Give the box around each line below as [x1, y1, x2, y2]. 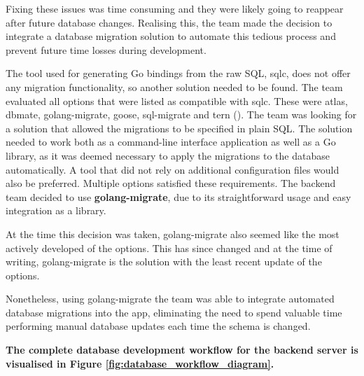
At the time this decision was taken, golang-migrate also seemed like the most [6, 226, 339, 241]
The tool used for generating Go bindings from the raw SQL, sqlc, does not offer [6, 66, 351, 81]
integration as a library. [6, 203, 106, 218]
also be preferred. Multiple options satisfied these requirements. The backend [6, 176, 336, 190]
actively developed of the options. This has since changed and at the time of [6, 240, 332, 255]
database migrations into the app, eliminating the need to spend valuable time [6, 305, 342, 319]
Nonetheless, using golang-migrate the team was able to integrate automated [6, 291, 335, 306]
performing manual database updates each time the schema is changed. [6, 319, 311, 333]
